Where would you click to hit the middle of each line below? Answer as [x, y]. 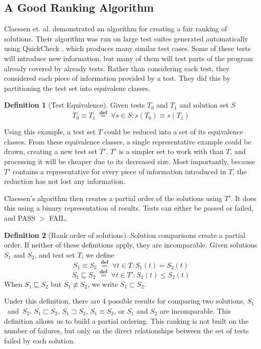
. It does [244, 198]
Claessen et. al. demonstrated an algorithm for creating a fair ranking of [116, 29]
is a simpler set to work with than [171, 151]
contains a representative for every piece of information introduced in [119, 171]
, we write [103, 284]
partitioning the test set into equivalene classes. [77, 88]
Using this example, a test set [50, 132]
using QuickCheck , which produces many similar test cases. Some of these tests [127, 48]
